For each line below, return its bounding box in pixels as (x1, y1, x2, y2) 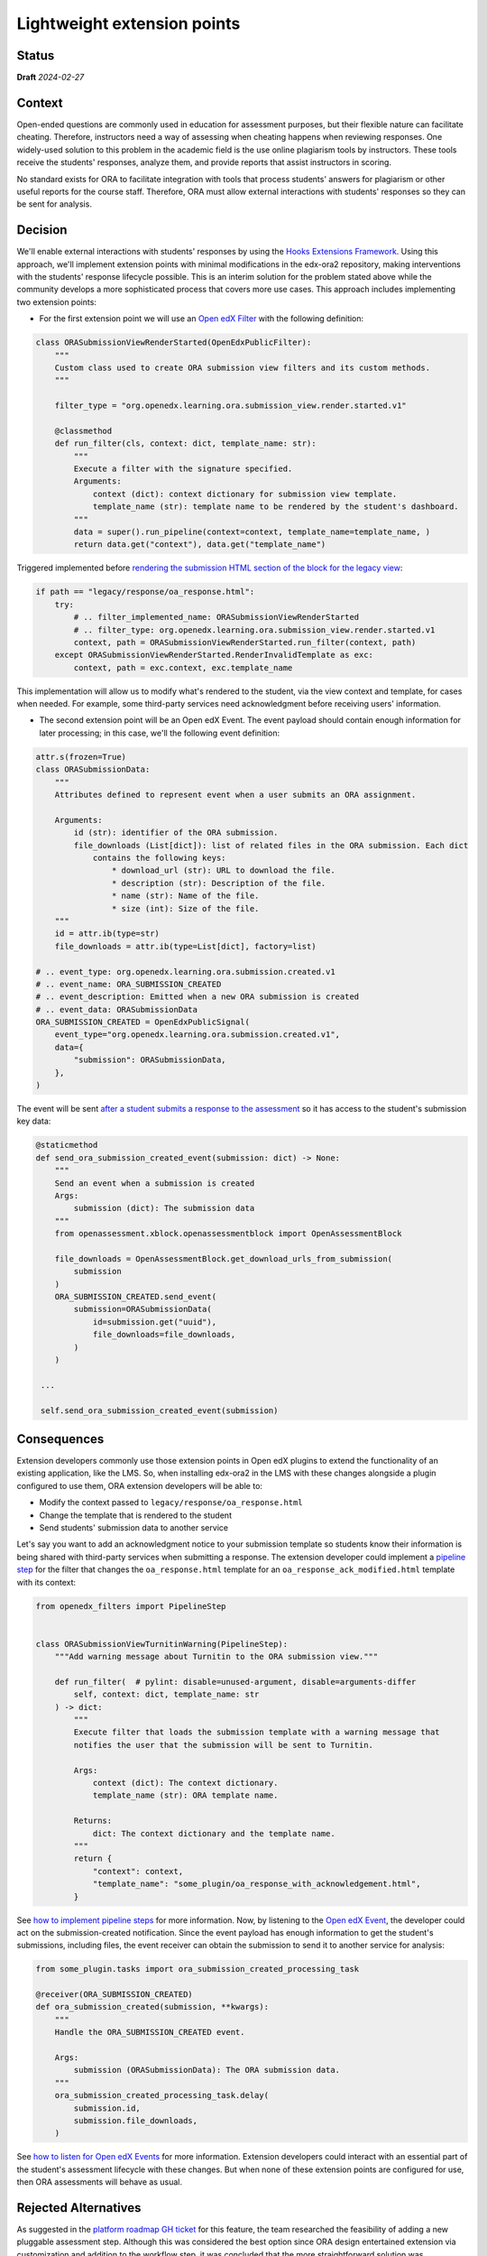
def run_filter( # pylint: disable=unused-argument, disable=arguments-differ (54, 1677, 417, 1687)
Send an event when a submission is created (54, 1178, 255, 1188)
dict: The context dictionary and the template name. (92, 1828, 335, 1838)
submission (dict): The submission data (73, 1203, 255, 1214)
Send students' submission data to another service (39, 1522, 229, 1533)
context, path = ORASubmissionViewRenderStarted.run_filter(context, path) (73, 637, 417, 647)
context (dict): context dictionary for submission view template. (92, 488, 398, 499)
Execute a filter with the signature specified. (73, 464, 293, 474)
